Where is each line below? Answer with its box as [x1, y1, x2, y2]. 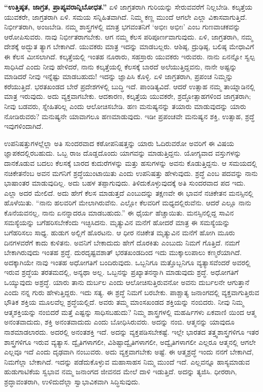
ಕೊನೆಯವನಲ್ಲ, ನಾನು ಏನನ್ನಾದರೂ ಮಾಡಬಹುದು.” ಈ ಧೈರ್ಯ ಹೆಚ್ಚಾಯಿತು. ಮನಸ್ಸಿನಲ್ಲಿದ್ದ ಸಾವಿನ [4, 207, 234, 218]
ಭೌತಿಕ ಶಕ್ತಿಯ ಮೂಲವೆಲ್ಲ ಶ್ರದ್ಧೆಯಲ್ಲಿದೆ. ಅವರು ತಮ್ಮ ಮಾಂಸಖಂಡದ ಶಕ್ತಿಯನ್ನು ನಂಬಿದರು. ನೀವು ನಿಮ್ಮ [4, 297, 244, 307]
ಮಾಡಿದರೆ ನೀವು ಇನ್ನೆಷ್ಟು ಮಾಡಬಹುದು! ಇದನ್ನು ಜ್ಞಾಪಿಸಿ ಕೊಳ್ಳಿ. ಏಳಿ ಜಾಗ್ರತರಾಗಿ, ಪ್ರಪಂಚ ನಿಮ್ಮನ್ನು [4, 71, 233, 82]
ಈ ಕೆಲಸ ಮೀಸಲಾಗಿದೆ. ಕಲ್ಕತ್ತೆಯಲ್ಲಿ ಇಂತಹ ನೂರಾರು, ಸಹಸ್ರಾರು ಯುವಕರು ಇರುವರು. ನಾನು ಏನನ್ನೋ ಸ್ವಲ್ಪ [4, 51, 255, 61]
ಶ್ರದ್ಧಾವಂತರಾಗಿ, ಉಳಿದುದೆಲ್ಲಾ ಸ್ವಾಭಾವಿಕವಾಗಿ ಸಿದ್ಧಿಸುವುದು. [4, 376, 140, 386]
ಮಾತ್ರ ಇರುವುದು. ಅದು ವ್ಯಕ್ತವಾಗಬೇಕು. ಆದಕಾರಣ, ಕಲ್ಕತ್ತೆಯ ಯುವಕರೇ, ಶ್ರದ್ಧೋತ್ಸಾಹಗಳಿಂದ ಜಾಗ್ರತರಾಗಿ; [4, 91, 251, 101]
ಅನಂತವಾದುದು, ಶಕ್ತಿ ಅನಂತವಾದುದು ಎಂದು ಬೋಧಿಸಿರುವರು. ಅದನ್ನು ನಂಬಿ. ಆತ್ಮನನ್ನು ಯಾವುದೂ [4, 316, 235, 327]
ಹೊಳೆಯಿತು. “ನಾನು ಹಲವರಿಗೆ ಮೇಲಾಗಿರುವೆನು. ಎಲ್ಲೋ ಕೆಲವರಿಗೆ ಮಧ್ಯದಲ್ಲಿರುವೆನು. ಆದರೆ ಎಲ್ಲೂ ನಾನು [4, 197, 251, 208]
